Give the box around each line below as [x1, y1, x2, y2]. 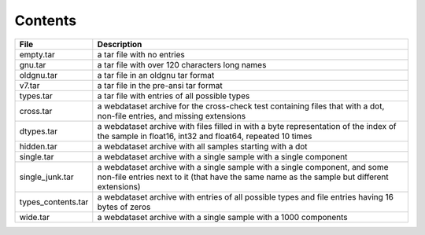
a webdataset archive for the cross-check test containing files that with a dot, [97, 101, 385, 112]
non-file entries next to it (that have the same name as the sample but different [97, 171, 389, 182]
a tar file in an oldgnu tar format [97, 69, 215, 80]
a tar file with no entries [97, 49, 185, 60]
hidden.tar [19, 141, 58, 152]
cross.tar [19, 105, 53, 116]
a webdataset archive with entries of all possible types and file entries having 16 [97, 191, 394, 202]
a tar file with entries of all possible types [97, 90, 250, 101]
